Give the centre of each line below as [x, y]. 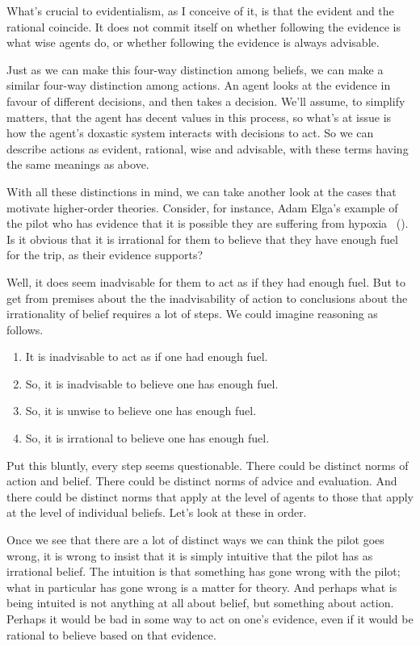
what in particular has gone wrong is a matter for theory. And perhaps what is [202, 587]
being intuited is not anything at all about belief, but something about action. [200, 603]
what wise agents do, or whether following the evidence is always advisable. [193, 42]
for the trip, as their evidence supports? [105, 255]
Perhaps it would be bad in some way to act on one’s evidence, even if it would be [210, 619]
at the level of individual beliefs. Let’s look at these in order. [157, 512]
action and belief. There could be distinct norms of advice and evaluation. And [202, 481]
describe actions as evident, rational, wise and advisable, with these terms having [208, 148]
